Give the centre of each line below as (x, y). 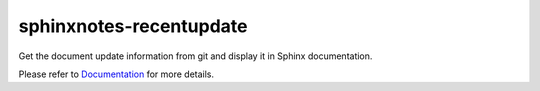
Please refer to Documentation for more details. (116, 74)
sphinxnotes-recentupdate (133, 26)
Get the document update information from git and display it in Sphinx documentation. (195, 56)
